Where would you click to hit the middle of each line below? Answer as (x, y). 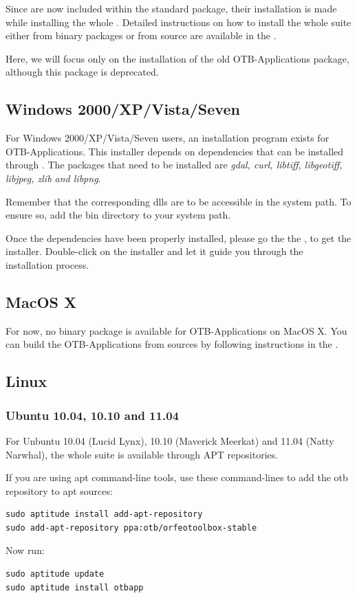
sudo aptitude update (55, 574)
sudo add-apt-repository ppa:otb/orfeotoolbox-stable (131, 528)
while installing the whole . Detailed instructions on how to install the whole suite (178, 22)
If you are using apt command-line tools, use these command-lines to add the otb (177, 477)
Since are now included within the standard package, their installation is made (171, 8)
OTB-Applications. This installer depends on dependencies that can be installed (175, 151)
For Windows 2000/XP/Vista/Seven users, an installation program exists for (167, 138)
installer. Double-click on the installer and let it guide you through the (154, 251)
